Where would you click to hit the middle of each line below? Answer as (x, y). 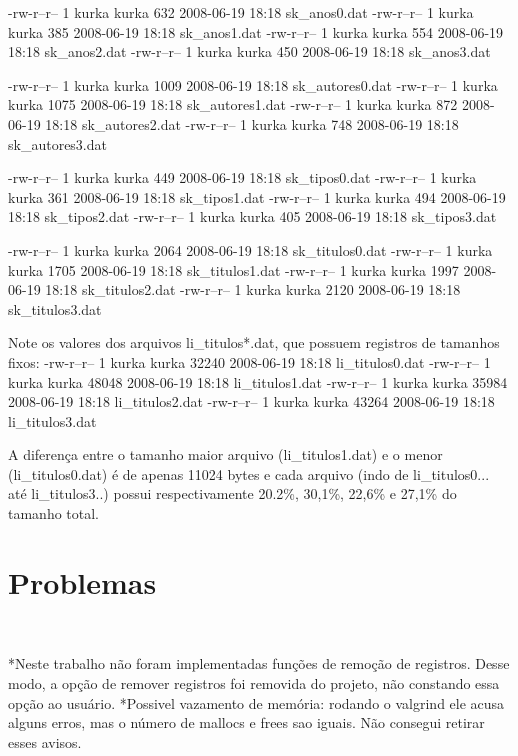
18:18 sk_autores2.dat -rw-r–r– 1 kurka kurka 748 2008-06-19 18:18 (252, 123)
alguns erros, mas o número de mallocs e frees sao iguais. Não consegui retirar (246, 722)
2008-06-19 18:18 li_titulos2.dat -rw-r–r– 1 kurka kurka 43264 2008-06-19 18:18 (251, 401)
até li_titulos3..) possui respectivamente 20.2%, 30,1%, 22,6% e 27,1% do (232, 493)
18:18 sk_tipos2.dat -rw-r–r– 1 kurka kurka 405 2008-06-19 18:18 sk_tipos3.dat (252, 216)
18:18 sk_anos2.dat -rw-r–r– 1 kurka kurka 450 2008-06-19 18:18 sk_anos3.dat (249, 51)
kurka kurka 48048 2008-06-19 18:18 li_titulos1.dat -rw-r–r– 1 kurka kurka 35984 (258, 381)
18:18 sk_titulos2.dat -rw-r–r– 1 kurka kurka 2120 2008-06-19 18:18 (253, 289)
